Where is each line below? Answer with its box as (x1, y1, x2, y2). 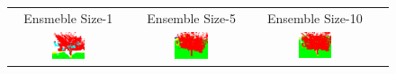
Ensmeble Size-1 (23, 8, 113, 27)
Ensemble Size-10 (267, 8, 363, 27)
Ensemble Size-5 (147, 8, 236, 27)
